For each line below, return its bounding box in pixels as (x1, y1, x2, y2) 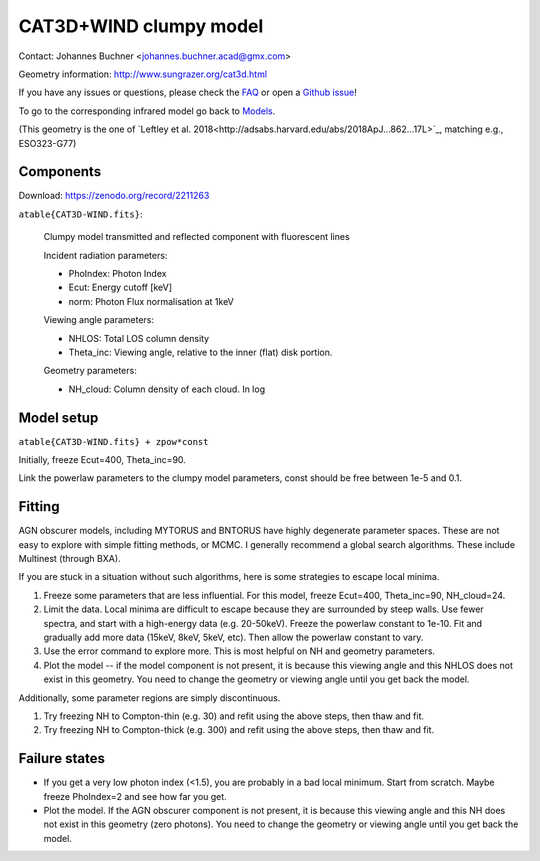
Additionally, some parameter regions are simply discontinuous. (18, 691, 281, 704)
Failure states (18, 750, 105, 767)
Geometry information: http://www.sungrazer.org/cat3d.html (18, 68, 268, 80)
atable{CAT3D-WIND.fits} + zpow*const (18, 436, 209, 447)
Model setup (18, 409, 99, 426)
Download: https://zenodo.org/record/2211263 (18, 190, 210, 202)
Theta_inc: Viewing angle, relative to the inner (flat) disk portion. (68, 346, 333, 358)
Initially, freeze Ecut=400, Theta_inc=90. (18, 454, 187, 465)
